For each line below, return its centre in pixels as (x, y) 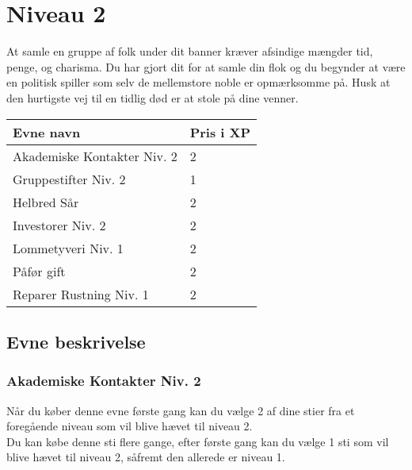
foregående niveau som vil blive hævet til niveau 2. (130, 426)
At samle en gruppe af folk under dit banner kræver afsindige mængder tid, (190, 51)
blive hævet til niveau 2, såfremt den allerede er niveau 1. (146, 457)
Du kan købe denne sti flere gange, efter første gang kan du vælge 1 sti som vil (198, 441)
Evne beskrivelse (76, 341)
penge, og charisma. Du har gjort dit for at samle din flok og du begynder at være (206, 66)
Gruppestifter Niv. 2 (69, 179)
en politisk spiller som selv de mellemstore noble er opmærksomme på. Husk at (198, 82)
